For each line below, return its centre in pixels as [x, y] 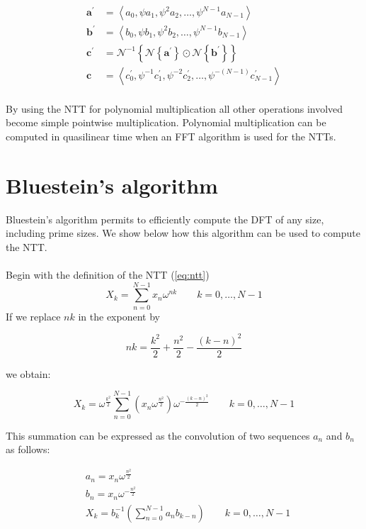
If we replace [33, 316]
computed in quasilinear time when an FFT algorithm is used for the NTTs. [171, 136]
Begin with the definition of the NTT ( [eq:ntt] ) [108, 274]
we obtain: [28, 373]
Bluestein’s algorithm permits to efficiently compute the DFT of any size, [165, 219]
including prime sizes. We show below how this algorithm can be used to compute [183, 233]
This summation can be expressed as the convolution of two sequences [158, 435]
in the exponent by [119, 316]
